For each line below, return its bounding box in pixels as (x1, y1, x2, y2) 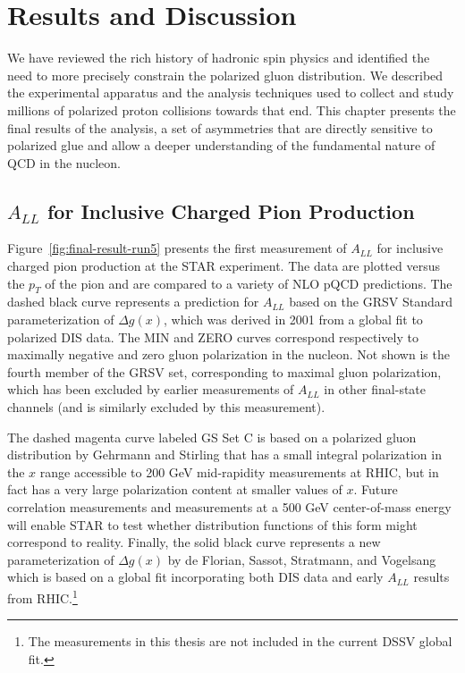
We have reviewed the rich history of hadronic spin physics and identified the (7, 48, 430, 67)
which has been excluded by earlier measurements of (7, 380, 294, 399)
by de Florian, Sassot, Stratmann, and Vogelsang (167, 550, 436, 568)
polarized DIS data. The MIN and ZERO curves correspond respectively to (7, 327, 418, 346)
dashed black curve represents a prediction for (7, 292, 259, 311)
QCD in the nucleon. (7, 153, 121, 172)
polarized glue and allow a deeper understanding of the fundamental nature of (7, 136, 435, 155)
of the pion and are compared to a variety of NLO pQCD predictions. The (45, 273, 452, 292)
